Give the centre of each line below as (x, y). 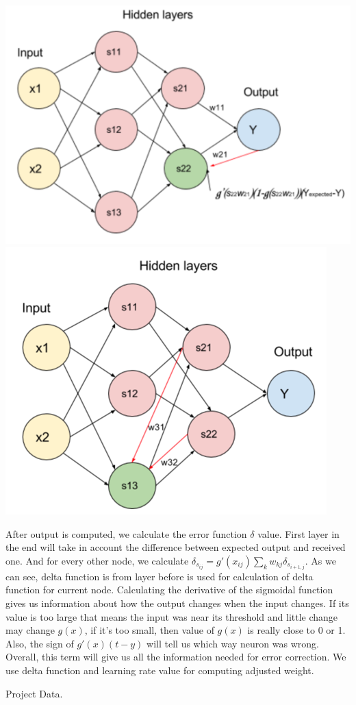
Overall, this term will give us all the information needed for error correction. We (176, 657)
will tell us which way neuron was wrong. (233, 643)
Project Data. (34, 693)
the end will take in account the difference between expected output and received (176, 547)
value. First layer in (298, 533)
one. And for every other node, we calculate (97, 560)
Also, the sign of (40, 643)
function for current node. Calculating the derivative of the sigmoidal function (169, 590)
